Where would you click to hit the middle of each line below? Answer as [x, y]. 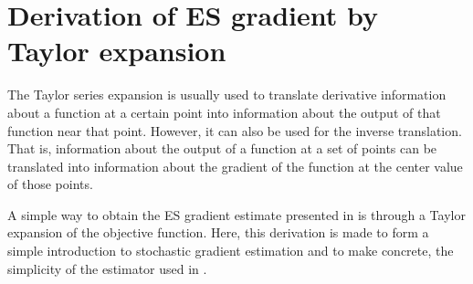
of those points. [50, 184]
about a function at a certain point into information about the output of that [224, 112]
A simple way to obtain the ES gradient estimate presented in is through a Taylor [236, 214]
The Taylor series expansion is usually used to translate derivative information [227, 95]
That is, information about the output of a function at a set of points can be [222, 148]
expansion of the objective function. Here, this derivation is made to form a [218, 232]
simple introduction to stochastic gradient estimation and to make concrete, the [231, 251]
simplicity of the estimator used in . [107, 268]
